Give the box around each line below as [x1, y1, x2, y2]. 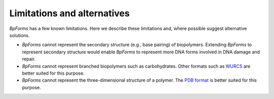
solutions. [9, 32, 30, 38]
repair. [22, 56, 36, 62]
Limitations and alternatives [9, 8, 130, 19]
